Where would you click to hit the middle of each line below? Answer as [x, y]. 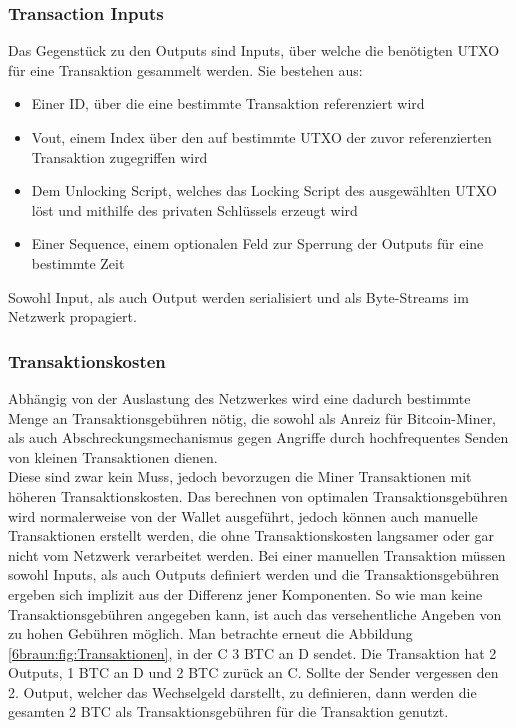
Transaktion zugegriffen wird [119, 156]
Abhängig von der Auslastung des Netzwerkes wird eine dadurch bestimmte [239, 397]
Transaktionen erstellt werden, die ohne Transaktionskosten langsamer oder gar [251, 535]
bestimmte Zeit [78, 262]
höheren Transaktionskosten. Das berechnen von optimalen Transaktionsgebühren [258, 495]
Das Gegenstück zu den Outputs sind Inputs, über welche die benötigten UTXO [254, 50]
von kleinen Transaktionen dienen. [113, 456]
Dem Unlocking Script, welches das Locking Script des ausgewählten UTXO [264, 190]
